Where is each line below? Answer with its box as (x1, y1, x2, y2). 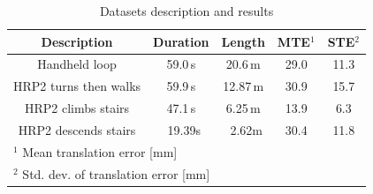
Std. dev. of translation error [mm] (22, 164, 210, 183)
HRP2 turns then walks (13, 77, 141, 95)
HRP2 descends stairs (18, 120, 136, 138)
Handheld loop (37, 55, 117, 73)
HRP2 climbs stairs (25, 99, 130, 117)
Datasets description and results (99, 2, 274, 19)
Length (221, 32, 265, 50)
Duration (153, 32, 209, 50)
